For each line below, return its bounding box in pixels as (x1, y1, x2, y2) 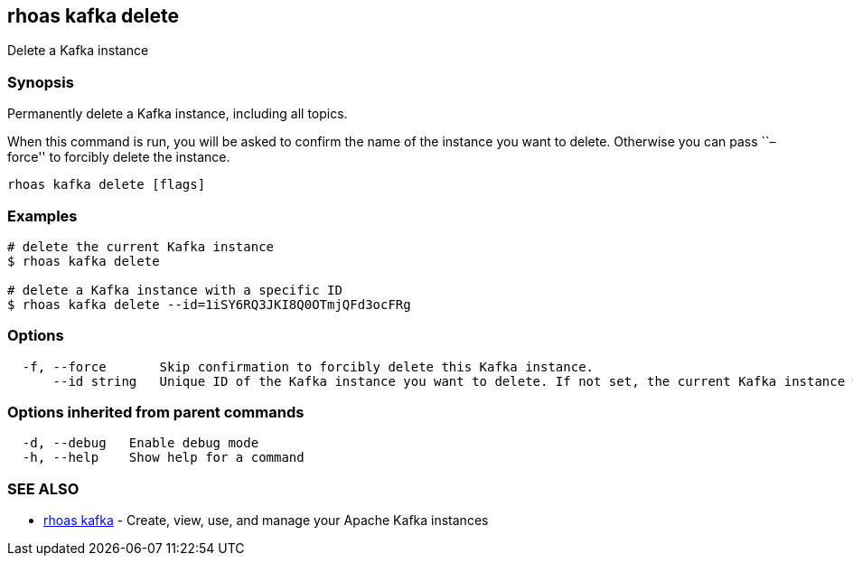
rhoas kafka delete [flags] (7, 177, 206, 192)
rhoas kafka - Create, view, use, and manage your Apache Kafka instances (43, 512, 489, 529)
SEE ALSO (7, 479, 80, 498)
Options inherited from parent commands (7, 403, 305, 422)
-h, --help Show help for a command (22, 450, 305, 465)
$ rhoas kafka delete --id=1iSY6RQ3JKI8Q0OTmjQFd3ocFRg (7, 296, 411, 312)
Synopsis (7, 72, 74, 91)
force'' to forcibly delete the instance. (7, 149, 230, 165)
